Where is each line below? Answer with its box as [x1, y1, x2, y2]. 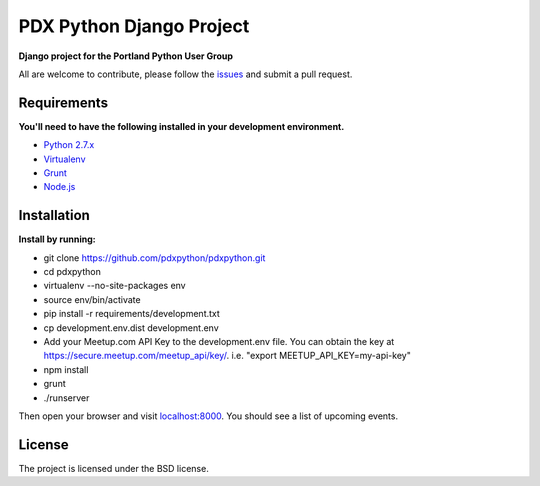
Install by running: [18, 233, 96, 245]
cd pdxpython [43, 266, 102, 278]
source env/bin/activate [43, 293, 141, 305]
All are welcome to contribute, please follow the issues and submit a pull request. [18, 68, 353, 80]
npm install [43, 363, 89, 375]
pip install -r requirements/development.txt [43, 308, 220, 320]
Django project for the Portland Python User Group [18, 50, 234, 62]
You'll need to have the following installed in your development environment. [18, 120, 345, 132]
